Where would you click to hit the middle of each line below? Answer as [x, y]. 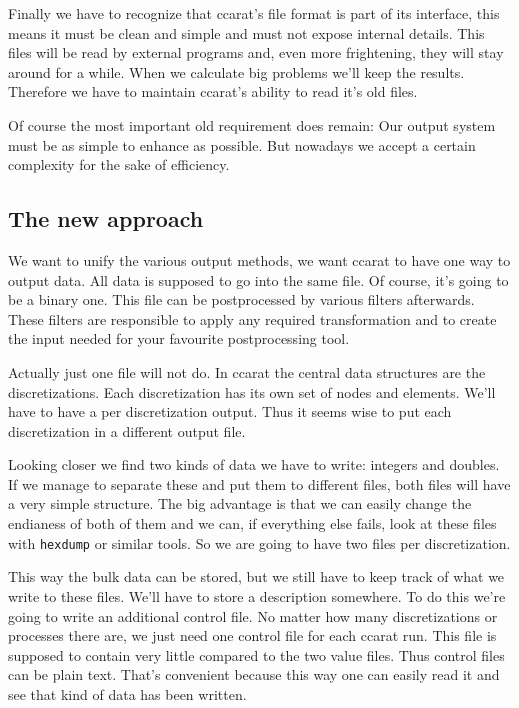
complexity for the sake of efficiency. [119, 164]
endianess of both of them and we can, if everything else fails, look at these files [252, 523]
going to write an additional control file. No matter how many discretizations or [253, 615]
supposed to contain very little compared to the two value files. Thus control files [256, 654]
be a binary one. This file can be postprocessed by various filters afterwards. [241, 299]
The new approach [106, 218]
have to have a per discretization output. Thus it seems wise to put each [230, 411]
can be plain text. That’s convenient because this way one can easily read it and [254, 674]
